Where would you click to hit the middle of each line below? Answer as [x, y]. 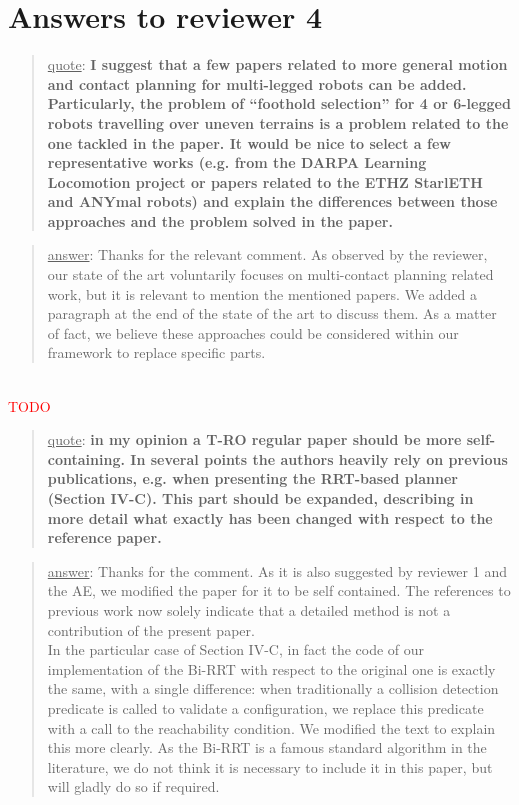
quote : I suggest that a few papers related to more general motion [277, 64]
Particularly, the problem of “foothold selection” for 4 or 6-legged [279, 103]
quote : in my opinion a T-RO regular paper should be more [254, 439]
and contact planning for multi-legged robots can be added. [257, 83]
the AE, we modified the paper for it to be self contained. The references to [279, 590]
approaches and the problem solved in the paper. [220, 220]
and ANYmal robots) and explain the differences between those [272, 201]
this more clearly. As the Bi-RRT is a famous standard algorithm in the [267, 747]
